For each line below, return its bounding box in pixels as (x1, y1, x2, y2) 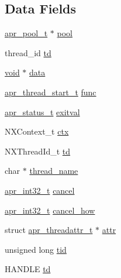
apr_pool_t (5, 27, 48, 39)
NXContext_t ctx (5, 125, 69, 138)
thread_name (29, 164, 78, 177)
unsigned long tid (5, 243, 67, 255)
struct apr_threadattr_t (5, 224, 93, 236)
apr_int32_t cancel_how (5, 204, 95, 216)
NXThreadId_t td (5, 145, 71, 157)
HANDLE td (5, 263, 51, 275)
